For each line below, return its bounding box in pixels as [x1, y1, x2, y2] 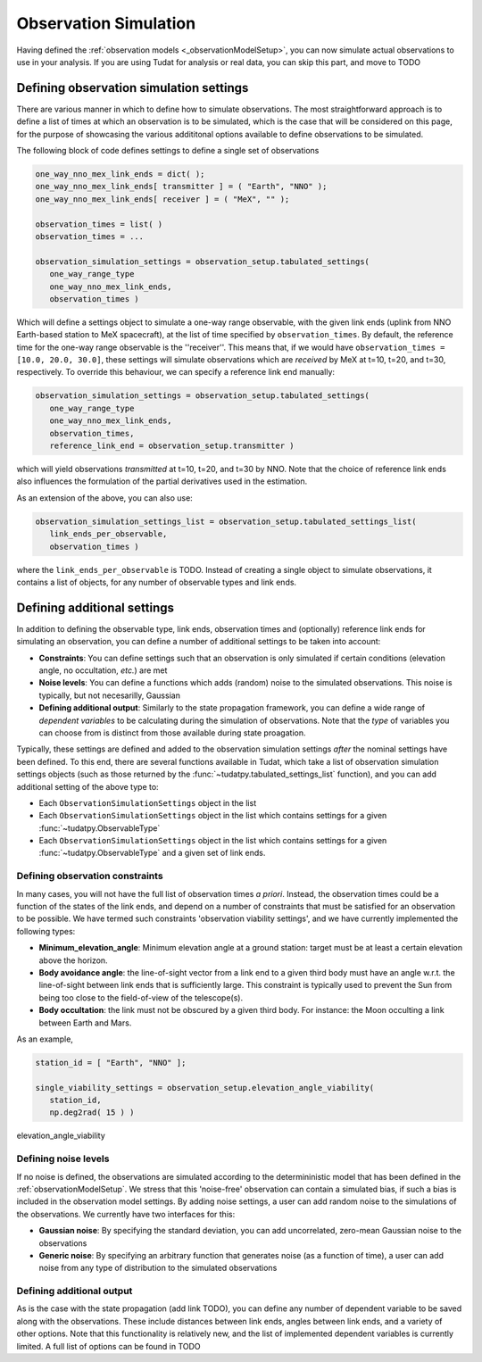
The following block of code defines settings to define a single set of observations [16, 145, 320, 156]
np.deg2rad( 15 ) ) [49, 1108, 135, 1117]
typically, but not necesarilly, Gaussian [38, 690, 180, 701]
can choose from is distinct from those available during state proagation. [38, 727, 306, 738]
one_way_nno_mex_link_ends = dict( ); [35, 170, 205, 179]
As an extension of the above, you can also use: [16, 492, 194, 503]
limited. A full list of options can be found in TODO [16, 1341, 201, 1351]
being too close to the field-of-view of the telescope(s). [38, 992, 244, 1003]
